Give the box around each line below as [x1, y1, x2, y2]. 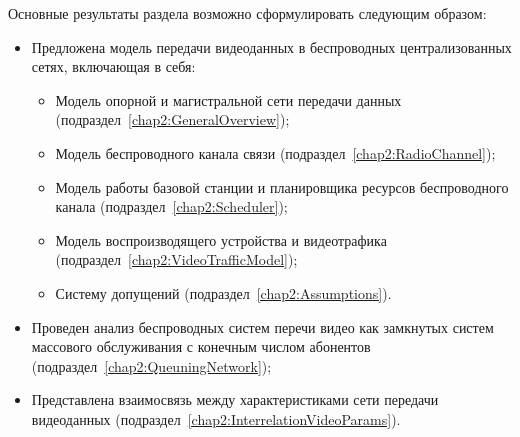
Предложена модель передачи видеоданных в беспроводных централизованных [31, 36, 512, 57]
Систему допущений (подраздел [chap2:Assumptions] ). [55, 282, 392, 303]
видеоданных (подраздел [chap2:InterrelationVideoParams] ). [31, 408, 401, 429]
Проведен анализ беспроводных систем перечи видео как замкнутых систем [31, 316, 494, 337]
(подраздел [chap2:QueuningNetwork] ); [31, 355, 272, 376]
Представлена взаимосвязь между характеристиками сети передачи [31, 389, 439, 410]
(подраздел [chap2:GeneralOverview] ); [55, 109, 290, 130]
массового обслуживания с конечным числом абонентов [31, 336, 371, 357]
